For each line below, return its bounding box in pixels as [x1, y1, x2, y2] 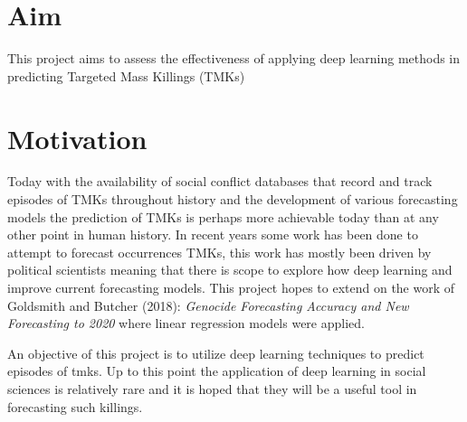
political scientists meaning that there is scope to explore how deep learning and [7, 260, 453, 279]
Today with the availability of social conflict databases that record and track [7, 172, 433, 191]
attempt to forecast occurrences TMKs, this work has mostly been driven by [7, 242, 432, 261]
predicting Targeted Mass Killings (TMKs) [7, 66, 245, 85]
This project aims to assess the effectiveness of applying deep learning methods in [7, 49, 461, 68]
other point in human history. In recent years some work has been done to [7, 225, 418, 244]
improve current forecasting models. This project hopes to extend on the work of [7, 278, 455, 296]
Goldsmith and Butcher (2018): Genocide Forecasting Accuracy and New [7, 295, 409, 314]
